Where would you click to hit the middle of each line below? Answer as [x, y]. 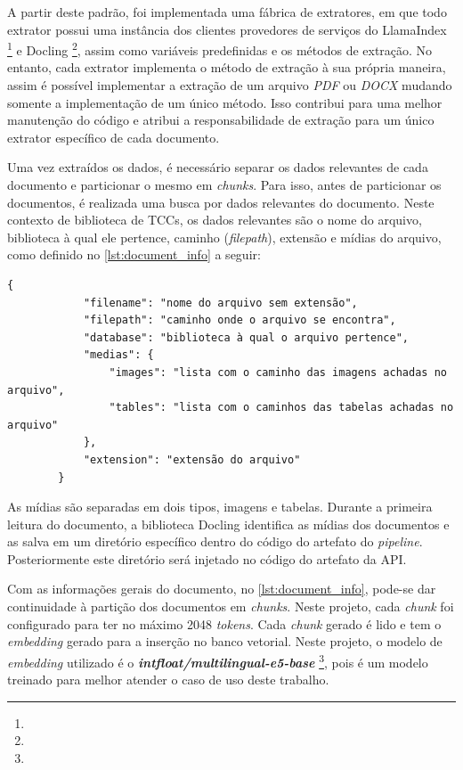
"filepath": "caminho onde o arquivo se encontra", [240, 320]
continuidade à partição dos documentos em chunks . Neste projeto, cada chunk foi [231, 606]
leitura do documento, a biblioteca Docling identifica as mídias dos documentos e [228, 524]
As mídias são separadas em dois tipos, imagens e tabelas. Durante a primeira [220, 507]
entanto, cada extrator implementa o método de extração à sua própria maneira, [227, 67]
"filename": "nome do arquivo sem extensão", [220, 303]
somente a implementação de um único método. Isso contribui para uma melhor [225, 102]
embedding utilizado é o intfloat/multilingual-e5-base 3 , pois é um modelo [218, 660]
